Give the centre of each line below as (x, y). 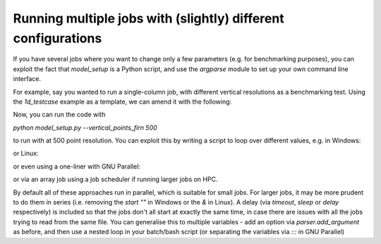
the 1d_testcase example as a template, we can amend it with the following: (122, 102)
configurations (58, 38)
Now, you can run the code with (59, 115)
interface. (27, 79)
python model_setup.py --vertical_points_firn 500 (85, 128)
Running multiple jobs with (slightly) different (149, 18)
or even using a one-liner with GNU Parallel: (77, 166)
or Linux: (26, 153)
